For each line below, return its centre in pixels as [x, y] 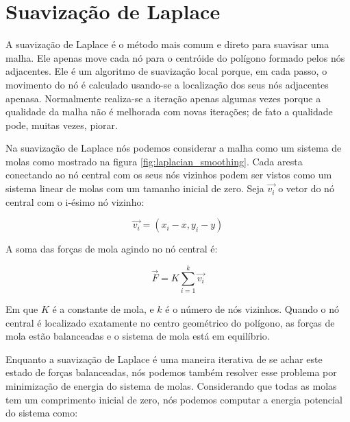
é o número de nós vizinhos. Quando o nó [252, 308]
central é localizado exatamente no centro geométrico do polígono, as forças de [170, 322]
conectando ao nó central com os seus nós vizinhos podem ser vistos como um [169, 175]
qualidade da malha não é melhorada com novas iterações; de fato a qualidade [169, 112]
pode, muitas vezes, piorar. [62, 125]
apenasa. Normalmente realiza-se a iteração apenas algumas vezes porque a [163, 98]
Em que [22, 308]
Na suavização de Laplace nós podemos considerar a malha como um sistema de [174, 148]
